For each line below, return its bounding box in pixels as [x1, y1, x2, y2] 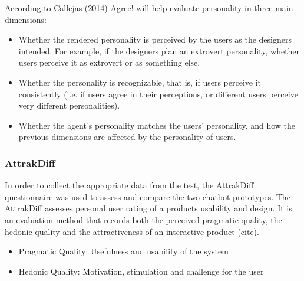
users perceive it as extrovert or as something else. [18, 56, 200, 68]
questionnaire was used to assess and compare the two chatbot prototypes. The [5, 190, 290, 202]
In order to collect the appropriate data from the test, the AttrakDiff [5, 179, 254, 191]
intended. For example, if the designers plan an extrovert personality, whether [18, 44, 300, 57]
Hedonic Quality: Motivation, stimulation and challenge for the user [18, 264, 264, 277]
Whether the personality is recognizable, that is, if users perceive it [18, 76, 262, 88]
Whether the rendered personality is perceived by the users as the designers [18, 33, 292, 45]
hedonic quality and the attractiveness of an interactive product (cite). [5, 225, 259, 237]
